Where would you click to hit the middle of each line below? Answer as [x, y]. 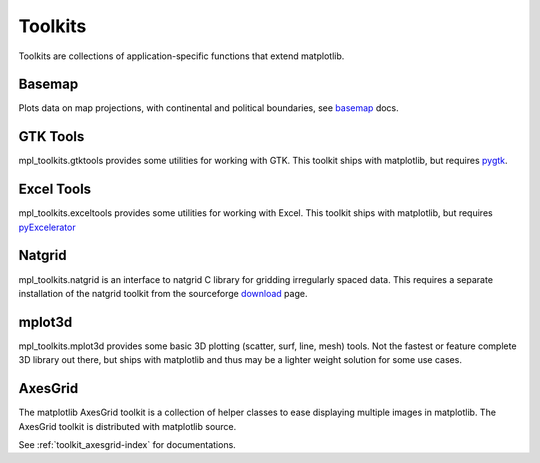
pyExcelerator [47, 227]
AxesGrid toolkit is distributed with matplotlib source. [127, 426]
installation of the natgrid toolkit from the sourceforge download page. [163, 293]
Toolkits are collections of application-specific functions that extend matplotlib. [181, 56]
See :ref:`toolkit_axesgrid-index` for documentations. [127, 444]
